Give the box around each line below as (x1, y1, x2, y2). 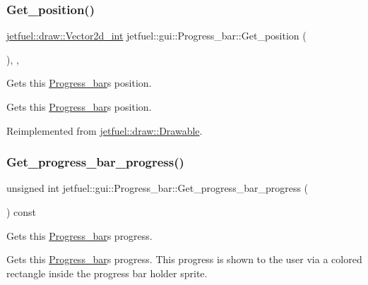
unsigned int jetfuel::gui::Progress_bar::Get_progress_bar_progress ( (6, 181, 309, 195)
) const (6, 205, 37, 219)
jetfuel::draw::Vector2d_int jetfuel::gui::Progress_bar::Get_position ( (6, 28, 307, 43)
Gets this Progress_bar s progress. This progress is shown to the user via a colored (6, 252, 362, 267)
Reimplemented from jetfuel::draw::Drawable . (6, 123, 203, 138)
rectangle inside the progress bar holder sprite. (6, 265, 208, 280)
